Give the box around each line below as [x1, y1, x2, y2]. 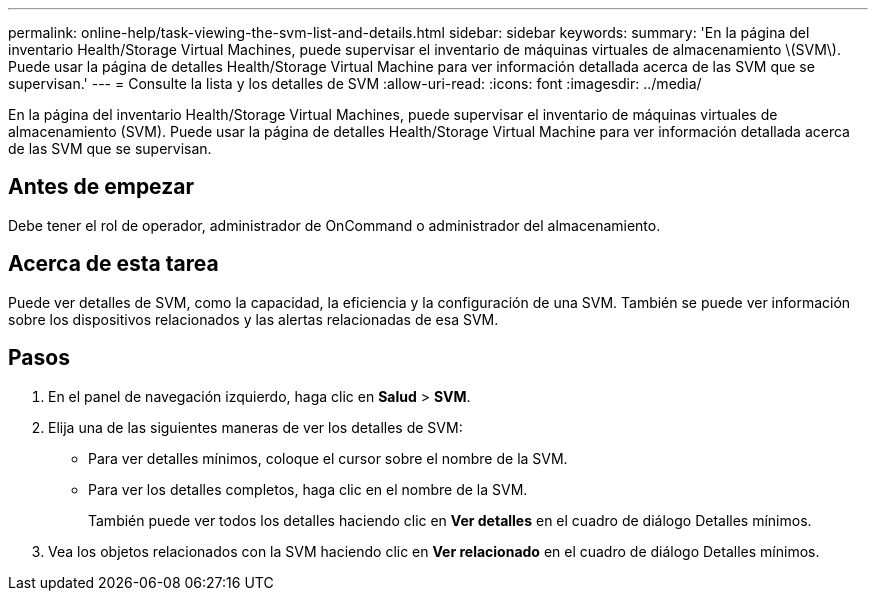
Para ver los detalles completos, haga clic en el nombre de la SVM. [88, 480, 528, 498]
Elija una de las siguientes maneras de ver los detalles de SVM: [48, 418, 463, 436]
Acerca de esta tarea [8, 251, 219, 277]
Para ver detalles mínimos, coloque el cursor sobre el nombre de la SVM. [88, 449, 568, 467]
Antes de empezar [8, 174, 194, 200]
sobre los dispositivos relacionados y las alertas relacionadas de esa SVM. [8, 310, 499, 328]
